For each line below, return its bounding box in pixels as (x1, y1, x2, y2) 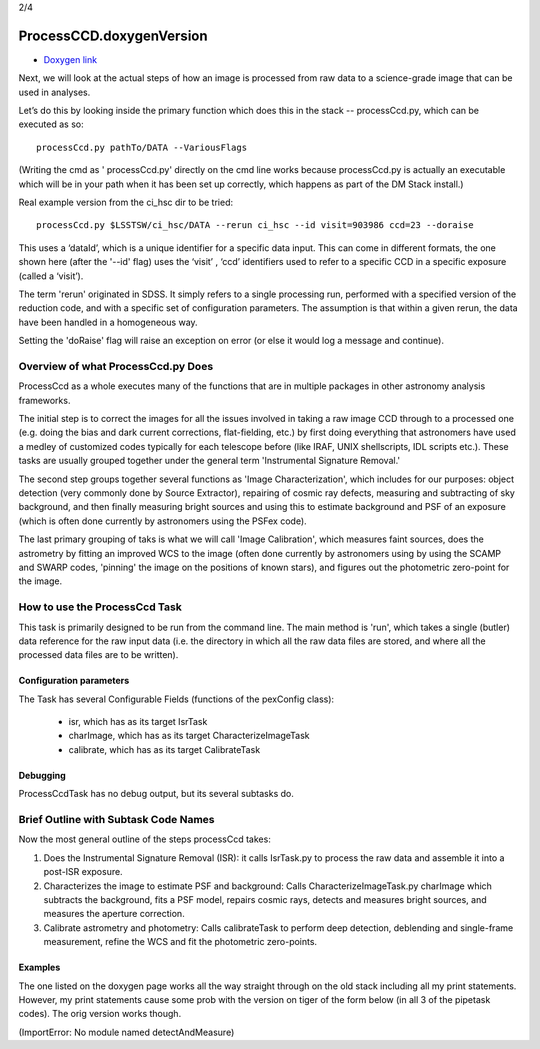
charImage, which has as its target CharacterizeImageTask (68, 730, 310, 742)
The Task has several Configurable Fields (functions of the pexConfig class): (18, 693, 335, 705)
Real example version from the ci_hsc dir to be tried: (18, 196, 234, 209)
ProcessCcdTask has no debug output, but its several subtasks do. (18, 788, 295, 800)
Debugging (18, 769, 67, 781)
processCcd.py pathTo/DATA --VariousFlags (36, 141, 248, 153)
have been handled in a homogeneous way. (18, 316, 199, 328)
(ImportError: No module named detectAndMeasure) (18, 1026, 235, 1038)
